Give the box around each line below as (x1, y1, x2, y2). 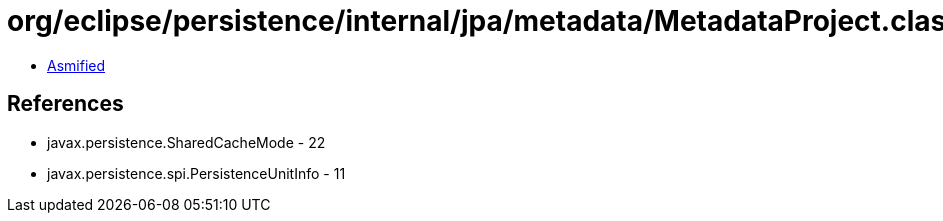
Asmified (47, 56, 106, 74)
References (7, 91, 124, 117)
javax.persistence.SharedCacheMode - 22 (47, 133, 326, 151)
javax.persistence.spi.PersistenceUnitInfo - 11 (47, 164, 346, 182)
